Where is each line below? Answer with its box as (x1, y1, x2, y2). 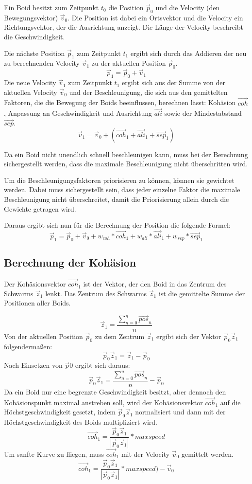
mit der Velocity (121, 448, 170, 459)
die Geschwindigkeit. (4, 31, 65, 41)
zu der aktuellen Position (91, 58, 166, 68)
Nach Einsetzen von (4, 360, 63, 370)
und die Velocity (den (155, 2, 220, 12)
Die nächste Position (4, 48, 65, 58)
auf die (220, 397, 241, 407)
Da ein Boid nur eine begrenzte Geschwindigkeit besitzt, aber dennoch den (4, 387, 226, 397)
